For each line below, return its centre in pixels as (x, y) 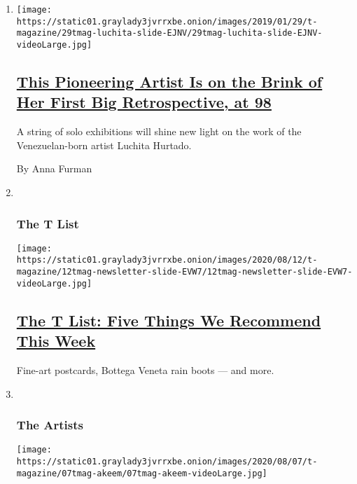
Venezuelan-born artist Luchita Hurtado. (104, 145)
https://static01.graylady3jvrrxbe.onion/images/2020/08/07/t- (167, 462)
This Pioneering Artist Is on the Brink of (169, 82)
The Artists (50, 425)
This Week (56, 341)
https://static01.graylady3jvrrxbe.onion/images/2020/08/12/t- (167, 260)
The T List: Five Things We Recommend (169, 320)
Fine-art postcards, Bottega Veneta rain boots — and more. (145, 370)
